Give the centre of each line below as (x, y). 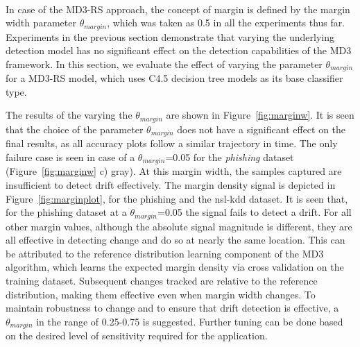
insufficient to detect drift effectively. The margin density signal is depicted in (171, 185)
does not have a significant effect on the (262, 129)
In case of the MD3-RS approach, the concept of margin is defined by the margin (178, 9)
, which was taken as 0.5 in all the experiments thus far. (226, 23)
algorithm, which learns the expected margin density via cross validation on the (175, 267)
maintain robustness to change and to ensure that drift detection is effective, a (172, 308)
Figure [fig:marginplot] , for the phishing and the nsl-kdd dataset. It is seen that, (177, 198)
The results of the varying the (69, 115)
